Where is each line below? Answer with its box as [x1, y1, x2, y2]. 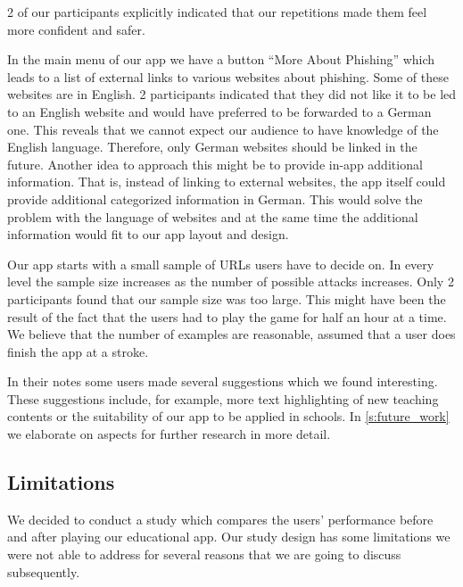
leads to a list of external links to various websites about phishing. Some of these [7, 67, 449, 86]
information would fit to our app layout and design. [7, 225, 289, 244]
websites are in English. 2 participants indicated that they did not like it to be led [7, 85, 457, 103]
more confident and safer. [7, 20, 145, 38]
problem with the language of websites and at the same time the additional [7, 207, 418, 226]
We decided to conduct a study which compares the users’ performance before [7, 509, 434, 528]
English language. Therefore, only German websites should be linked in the [7, 137, 418, 156]
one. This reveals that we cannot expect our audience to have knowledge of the [7, 120, 439, 138]
